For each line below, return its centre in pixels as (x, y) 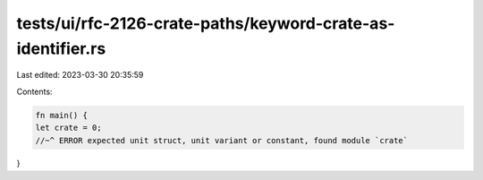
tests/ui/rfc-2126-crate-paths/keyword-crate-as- (206, 23)
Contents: (34, 91)
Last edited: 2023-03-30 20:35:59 (80, 75)
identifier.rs (61, 48)
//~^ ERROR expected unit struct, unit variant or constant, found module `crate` (222, 140)
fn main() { (62, 115)
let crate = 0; (68, 128)
